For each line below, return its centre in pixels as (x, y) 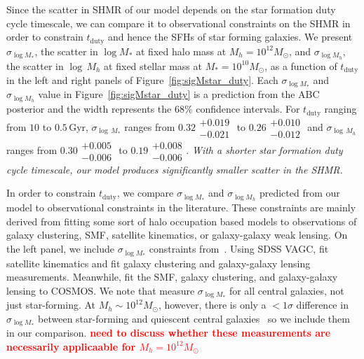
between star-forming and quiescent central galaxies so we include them (194, 318)
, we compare (145, 193)
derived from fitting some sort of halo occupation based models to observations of (182, 221)
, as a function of (301, 65)
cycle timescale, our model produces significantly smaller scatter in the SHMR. (175, 169)
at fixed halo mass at (181, 51)
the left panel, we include (60, 249)
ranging (341, 109)
